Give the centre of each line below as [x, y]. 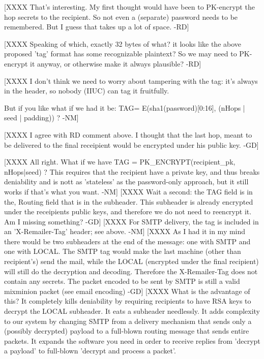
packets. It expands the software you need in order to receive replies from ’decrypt [132, 340]
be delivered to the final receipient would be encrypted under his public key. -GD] [131, 144]
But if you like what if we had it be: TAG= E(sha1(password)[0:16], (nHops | [125, 107]
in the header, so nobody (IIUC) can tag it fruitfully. [87, 91]
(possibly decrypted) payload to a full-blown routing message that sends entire [127, 331]
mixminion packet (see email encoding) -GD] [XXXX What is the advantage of [127, 291]
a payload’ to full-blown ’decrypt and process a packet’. [90, 351]
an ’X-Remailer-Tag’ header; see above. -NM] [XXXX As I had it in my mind [125, 231]
